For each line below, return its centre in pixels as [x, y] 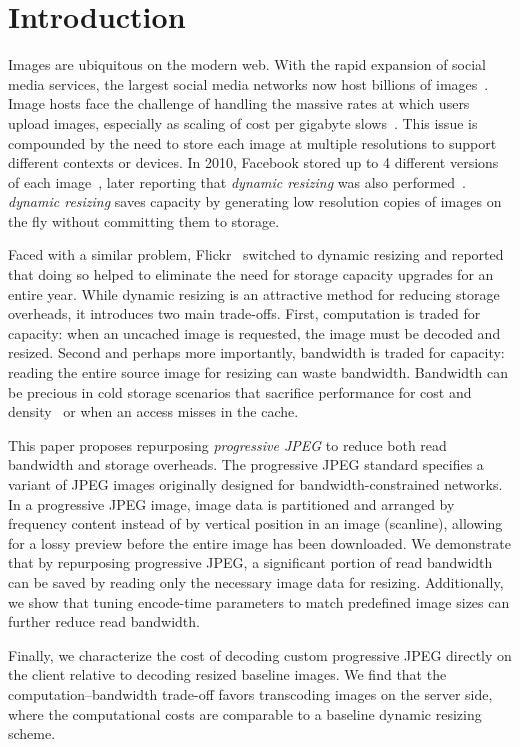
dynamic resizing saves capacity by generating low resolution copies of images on [255, 201]
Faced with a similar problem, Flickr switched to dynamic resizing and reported [256, 254]
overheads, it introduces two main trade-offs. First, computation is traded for [244, 313]
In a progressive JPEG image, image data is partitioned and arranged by [231, 503]
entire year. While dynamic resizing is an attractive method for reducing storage [254, 293]
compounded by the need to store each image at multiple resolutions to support [252, 142]
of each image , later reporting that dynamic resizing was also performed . [237, 181]
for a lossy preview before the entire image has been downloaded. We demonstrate [259, 542]
